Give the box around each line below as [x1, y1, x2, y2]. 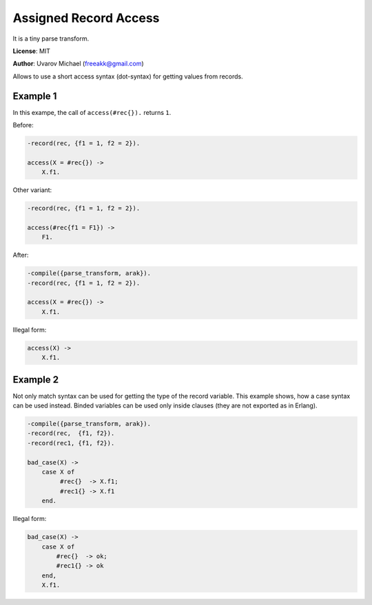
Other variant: [12, 186, 52, 194]
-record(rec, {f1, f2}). [27, 429, 115, 437]
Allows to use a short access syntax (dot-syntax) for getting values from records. [12, 72, 244, 81]
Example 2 [12, 374, 59, 385]
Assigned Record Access [12, 10, 160, 25]
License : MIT [12, 47, 51, 55]
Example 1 [12, 90, 57, 102]
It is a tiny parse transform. [12, 34, 90, 43]
